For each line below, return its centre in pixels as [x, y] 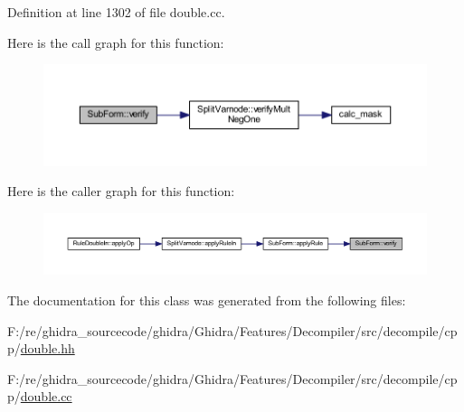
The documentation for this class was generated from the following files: [207, 300]
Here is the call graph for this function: [116, 42]
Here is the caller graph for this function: [121, 191]
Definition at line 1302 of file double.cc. [116, 12]
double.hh [47, 348]
